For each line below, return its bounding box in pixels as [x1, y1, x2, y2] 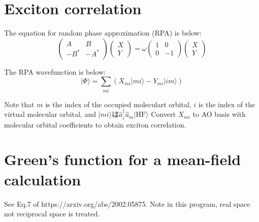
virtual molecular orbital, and [4, 109, 96, 119]
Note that [4, 99, 35, 109]
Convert [151, 109, 176, 119]
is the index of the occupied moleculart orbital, [45, 99, 191, 109]
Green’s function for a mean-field [4, 149, 241, 170]
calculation [4, 169, 81, 189]
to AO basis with [192, 109, 246, 119]
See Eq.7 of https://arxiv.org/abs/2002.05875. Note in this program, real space [4, 198, 250, 209]
